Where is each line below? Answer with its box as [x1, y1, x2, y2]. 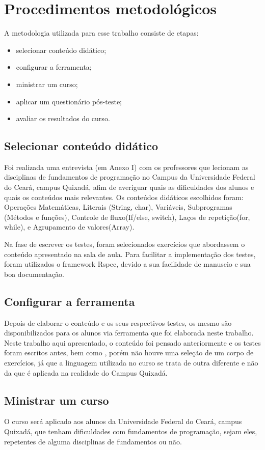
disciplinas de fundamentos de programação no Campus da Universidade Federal [4, 172, 255, 182]
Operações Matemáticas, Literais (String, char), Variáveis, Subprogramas [4, 202, 232, 212]
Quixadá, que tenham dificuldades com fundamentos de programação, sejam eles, [4, 426, 257, 436]
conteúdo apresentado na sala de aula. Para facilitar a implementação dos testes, [4, 248, 256, 259]
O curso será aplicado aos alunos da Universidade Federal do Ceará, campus [4, 416, 242, 427]
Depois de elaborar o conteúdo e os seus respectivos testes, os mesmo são [4, 317, 232, 328]
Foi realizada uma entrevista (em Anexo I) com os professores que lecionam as [4, 161, 249, 172]
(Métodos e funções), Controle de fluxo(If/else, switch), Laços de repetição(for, [4, 211, 250, 222]
